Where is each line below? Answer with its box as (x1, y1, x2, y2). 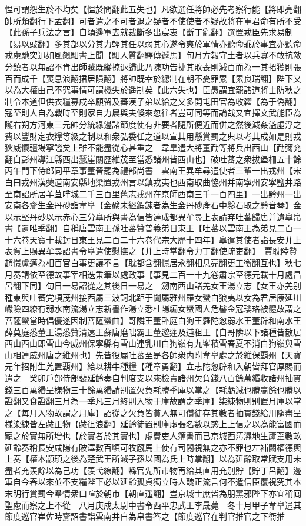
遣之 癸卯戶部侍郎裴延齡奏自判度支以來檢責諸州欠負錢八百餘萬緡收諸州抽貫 (5, 372, 301, 384)
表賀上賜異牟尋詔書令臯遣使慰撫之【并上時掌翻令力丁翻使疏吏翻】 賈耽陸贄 (5, 245, 297, 257)
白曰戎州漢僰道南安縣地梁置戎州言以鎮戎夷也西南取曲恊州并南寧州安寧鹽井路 (5, 175, 301, 188)
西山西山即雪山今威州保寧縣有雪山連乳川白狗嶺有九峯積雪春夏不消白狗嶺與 (5, 337, 293, 349)
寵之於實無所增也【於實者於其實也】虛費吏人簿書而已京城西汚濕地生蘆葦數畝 (5, 429, 301, 441)
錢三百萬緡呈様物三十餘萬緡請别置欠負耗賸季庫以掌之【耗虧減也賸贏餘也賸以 (5, 383, 301, 395)
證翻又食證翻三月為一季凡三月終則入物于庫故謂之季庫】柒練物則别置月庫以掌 (5, 395, 301, 407)
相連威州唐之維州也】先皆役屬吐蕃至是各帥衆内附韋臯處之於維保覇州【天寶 (12, 348, 301, 361)
